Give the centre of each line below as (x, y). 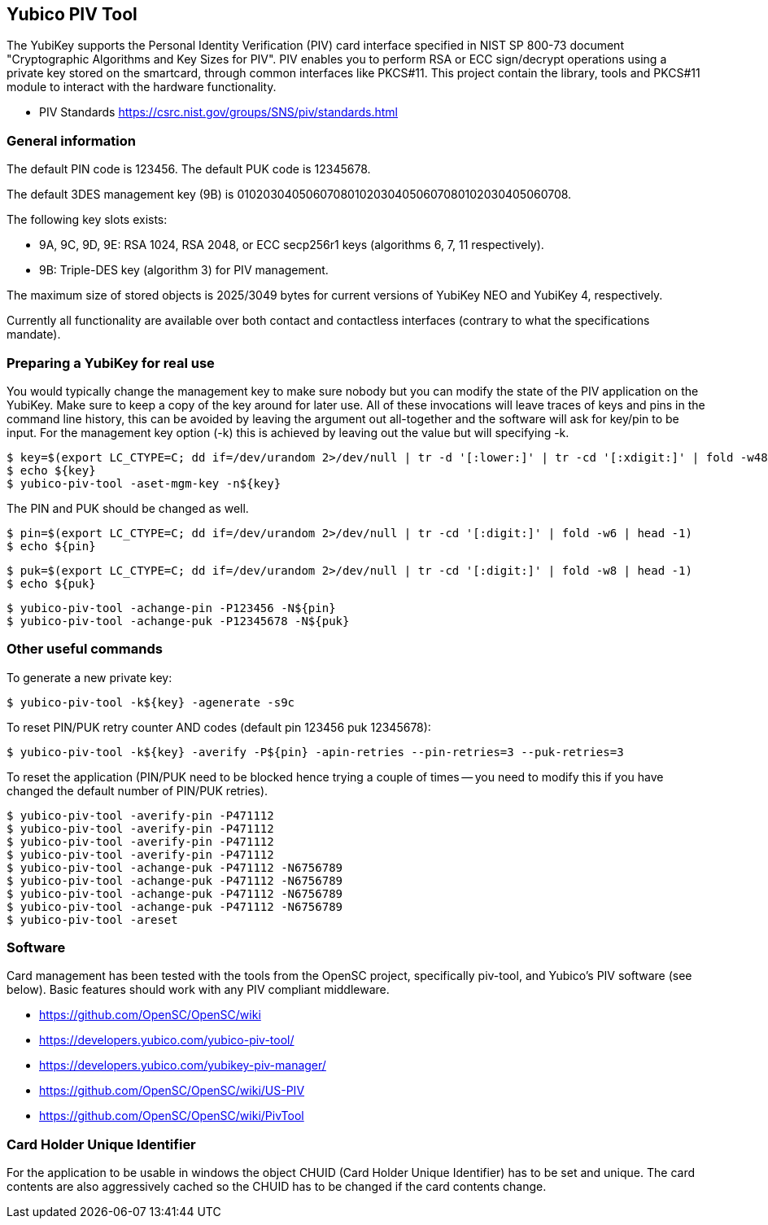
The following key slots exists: (87, 220)
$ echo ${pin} (51, 546)
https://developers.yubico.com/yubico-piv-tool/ (167, 1040)
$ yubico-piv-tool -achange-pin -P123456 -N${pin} (171, 608)
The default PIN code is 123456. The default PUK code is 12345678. (189, 169)
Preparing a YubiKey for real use (111, 363)
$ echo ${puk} (51, 583)
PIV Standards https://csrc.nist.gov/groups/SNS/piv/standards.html (219, 112)
